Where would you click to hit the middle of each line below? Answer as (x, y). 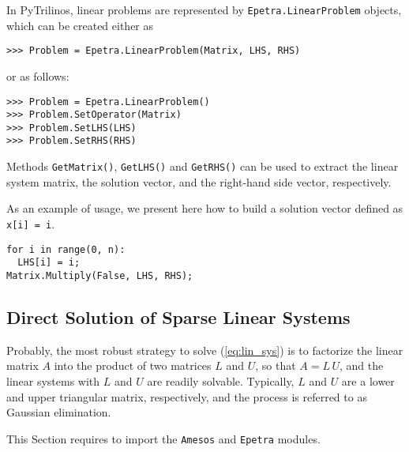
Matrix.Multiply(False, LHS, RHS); (100, 275)
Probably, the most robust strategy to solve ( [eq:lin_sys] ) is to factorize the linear (205, 350)
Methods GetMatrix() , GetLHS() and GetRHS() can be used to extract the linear (203, 166)
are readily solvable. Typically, (221, 380)
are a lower (368, 380)
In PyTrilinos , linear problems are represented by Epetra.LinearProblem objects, (204, 9)
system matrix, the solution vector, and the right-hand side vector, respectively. (199, 181)
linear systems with (53, 380)
